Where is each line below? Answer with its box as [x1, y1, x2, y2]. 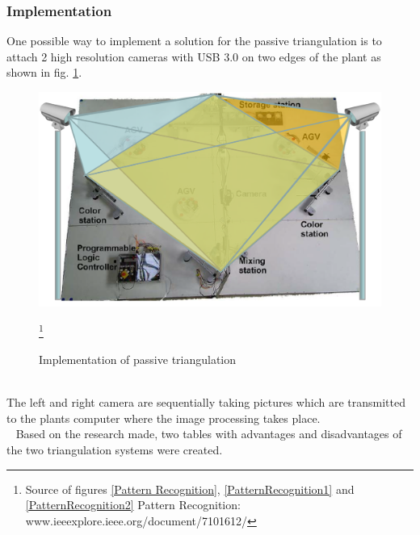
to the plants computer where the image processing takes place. [6, 409, 321, 426]
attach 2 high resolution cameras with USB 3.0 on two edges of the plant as [6, 48, 381, 65]
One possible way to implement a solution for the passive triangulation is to [6, 32, 382, 49]
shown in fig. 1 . [6, 64, 82, 81]
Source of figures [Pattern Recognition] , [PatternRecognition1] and [25, 480, 355, 497]
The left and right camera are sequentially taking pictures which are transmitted [6, 394, 405, 411]
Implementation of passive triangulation [39, 351, 237, 368]
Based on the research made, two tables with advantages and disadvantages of [15, 425, 402, 442]
